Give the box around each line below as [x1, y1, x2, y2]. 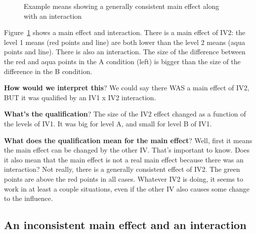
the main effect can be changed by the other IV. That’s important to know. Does [4, 145, 250, 155]
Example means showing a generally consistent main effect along [24, 1, 219, 11]
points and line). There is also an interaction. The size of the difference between [4, 46, 246, 57]
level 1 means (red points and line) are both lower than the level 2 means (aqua [4, 37, 245, 47]
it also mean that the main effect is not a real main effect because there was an [4, 154, 244, 164]
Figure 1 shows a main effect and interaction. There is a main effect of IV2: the [4, 27, 246, 38]
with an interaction [24, 10, 82, 21]
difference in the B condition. [4, 66, 92, 76]
